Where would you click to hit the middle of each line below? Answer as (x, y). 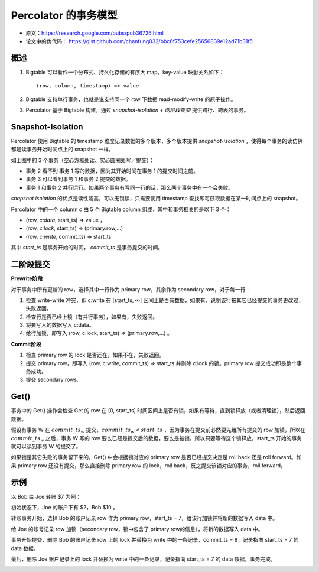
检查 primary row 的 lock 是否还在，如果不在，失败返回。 (95, 355)
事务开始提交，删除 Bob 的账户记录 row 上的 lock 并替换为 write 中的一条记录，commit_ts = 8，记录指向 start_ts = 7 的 (155, 540)
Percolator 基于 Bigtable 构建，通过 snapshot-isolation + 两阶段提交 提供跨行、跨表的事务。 (137, 110)
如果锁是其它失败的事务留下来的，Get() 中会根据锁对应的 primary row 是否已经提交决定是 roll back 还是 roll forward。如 (156, 457)
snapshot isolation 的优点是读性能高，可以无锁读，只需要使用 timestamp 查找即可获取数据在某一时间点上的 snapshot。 (156, 199)
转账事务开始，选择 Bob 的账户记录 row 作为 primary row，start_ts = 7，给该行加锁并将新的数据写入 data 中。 (144, 518)
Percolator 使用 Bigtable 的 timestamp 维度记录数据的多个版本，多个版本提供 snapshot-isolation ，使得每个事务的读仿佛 (157, 141)
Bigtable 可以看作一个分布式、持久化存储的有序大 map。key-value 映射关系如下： (125, 72)
